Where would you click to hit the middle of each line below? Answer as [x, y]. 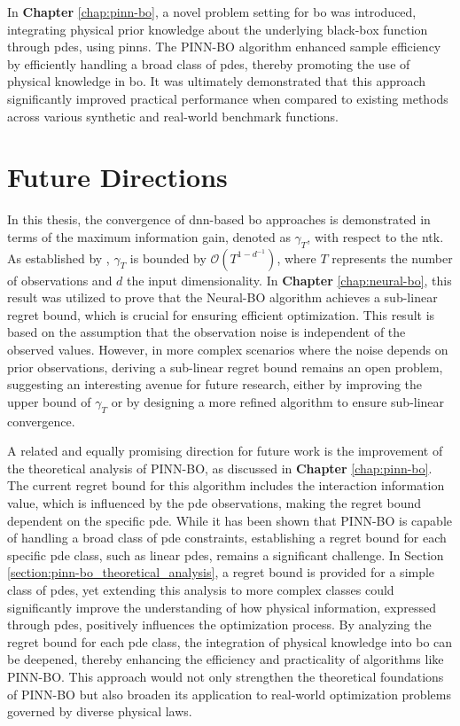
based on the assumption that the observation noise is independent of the [207, 332]
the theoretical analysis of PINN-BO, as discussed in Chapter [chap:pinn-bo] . [220, 468]
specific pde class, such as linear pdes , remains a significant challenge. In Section [226, 554]
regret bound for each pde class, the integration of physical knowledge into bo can [230, 641]
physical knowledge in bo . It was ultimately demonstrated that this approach [217, 81]
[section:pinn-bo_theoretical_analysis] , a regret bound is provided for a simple [221, 572]
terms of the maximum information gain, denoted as [149, 236]
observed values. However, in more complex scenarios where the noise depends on [228, 350]
